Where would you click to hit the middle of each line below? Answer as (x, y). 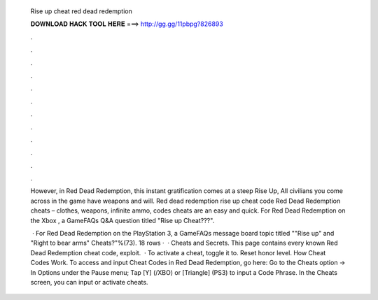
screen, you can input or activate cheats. (89, 282)
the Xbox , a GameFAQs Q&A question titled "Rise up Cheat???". (122, 220)
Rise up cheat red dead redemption (81, 11)
